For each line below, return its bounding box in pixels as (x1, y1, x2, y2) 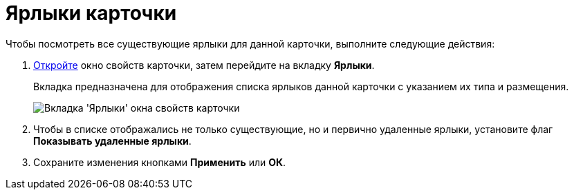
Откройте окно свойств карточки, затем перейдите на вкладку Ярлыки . (33, 59, 375, 71)
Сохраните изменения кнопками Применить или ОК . (33, 156, 286, 168)
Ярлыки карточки (6, 1, 177, 25)
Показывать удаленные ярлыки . (33, 134, 192, 147)
